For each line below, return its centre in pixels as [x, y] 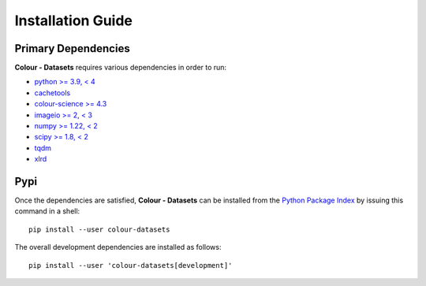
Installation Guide [74, 20]
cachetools [52, 93]
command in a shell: [47, 211]
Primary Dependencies [72, 48]
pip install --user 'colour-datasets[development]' [131, 265]
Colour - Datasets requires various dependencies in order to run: [121, 68]
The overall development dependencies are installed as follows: [118, 247]
